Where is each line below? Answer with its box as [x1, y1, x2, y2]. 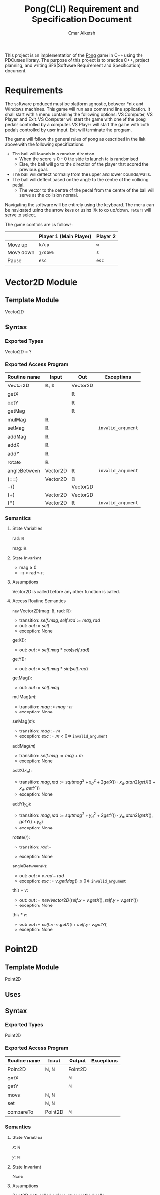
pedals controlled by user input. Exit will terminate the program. [5, 127, 132, 133]
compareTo [7, 1108, 34, 1115]
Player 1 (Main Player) [38, 233, 92, 240]
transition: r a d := [19, 844, 52, 850]
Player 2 [96, 233, 116, 240]
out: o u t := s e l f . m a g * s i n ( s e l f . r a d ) [19, 666, 89, 672]
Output [69, 1057, 86, 1064]
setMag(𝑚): [12, 718, 36, 724]
